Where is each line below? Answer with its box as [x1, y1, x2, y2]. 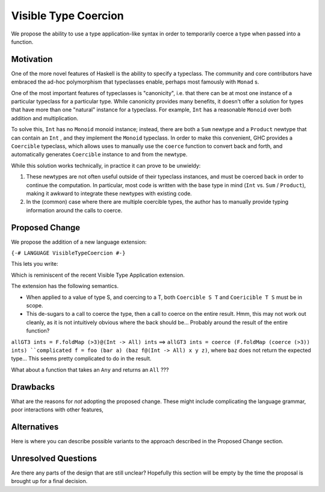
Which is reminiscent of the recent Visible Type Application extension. [11, 271, 185, 278]
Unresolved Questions [11, 453, 97, 463]
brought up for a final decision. [11, 478, 88, 485]
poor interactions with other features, [11, 406, 104, 413]
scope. [26, 301, 43, 309]
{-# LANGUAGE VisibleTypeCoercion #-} [11, 250, 126, 256]
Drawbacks [11, 382, 55, 392]
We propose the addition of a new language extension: [11, 238, 147, 245]
